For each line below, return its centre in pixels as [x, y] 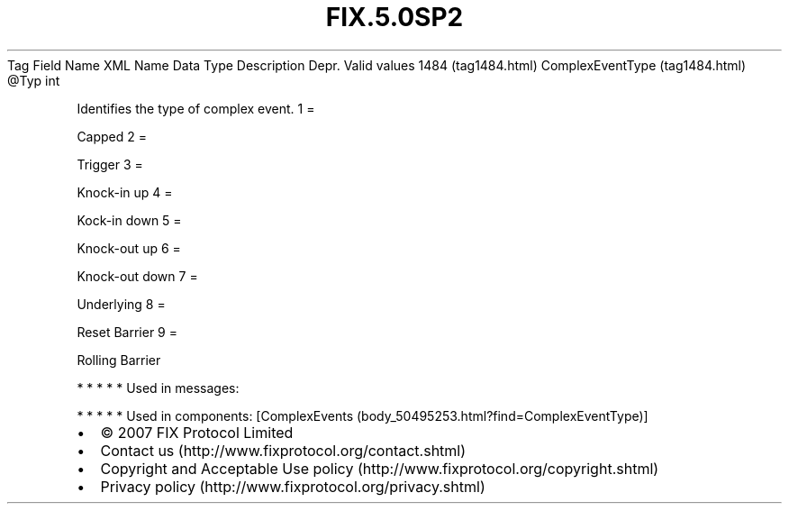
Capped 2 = [112, 136]
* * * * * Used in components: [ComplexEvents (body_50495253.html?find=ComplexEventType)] [363, 415]
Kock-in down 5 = [129, 220]
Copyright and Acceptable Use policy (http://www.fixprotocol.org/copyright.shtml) [380, 468]
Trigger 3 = [110, 164]
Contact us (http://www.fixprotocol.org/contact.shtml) [283, 450]
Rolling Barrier [119, 360]
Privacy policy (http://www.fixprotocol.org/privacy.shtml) [293, 486]
